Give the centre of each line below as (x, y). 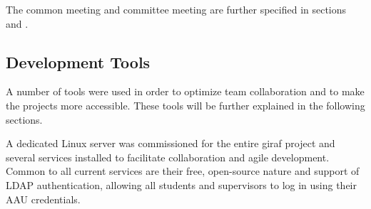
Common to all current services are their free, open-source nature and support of (183, 171)
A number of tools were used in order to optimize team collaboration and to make (185, 91)
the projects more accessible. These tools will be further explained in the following (185, 105)
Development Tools (78, 61)
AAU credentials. (43, 199)
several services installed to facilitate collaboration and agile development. (168, 157)
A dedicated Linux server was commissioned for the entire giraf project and (171, 143)
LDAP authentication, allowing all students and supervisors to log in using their (181, 184)
